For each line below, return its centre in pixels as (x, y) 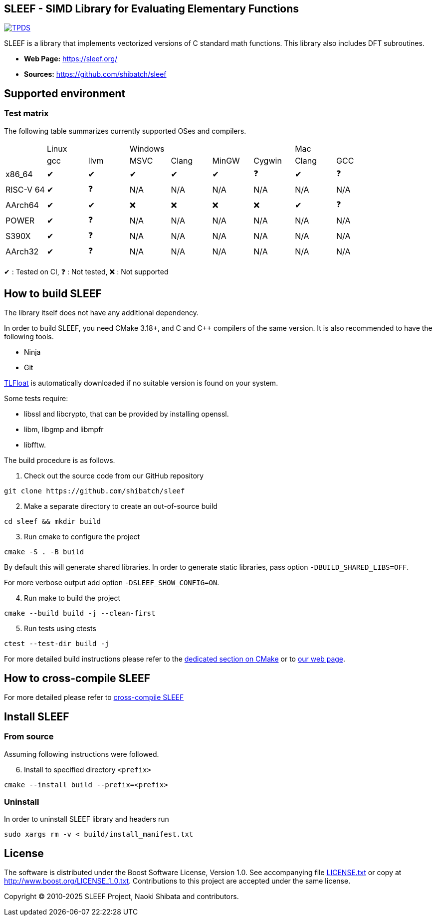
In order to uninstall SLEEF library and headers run (87, 819)
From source (29, 737)
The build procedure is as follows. (60, 460)
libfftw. (35, 445)
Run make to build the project (72, 598)
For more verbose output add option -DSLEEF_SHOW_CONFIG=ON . (112, 583)
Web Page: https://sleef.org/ (71, 59)
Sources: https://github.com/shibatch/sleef (95, 74)
